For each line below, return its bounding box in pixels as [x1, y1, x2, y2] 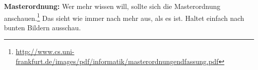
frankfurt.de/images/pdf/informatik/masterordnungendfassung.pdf [15, 56, 219, 67]
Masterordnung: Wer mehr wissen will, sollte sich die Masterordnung [4, 1, 220, 11]
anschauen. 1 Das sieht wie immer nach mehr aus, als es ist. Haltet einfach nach [4, 11, 245, 23]
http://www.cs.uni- [15, 46, 74, 57]
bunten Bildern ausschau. [4, 22, 81, 32]
